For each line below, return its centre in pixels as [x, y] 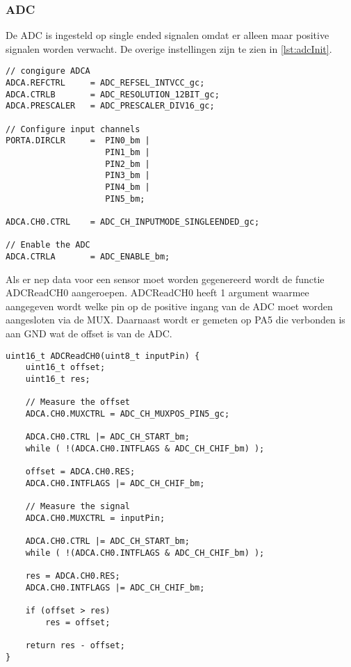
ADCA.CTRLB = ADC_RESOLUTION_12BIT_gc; [113, 94]
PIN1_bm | [128, 152]
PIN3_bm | [128, 176]
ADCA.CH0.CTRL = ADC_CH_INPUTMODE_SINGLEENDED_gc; [133, 222]
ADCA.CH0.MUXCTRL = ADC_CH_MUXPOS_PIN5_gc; [128, 413]
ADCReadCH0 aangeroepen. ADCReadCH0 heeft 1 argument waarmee [157, 292]
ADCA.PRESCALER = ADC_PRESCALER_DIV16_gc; [110, 106]
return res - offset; [75, 645]
